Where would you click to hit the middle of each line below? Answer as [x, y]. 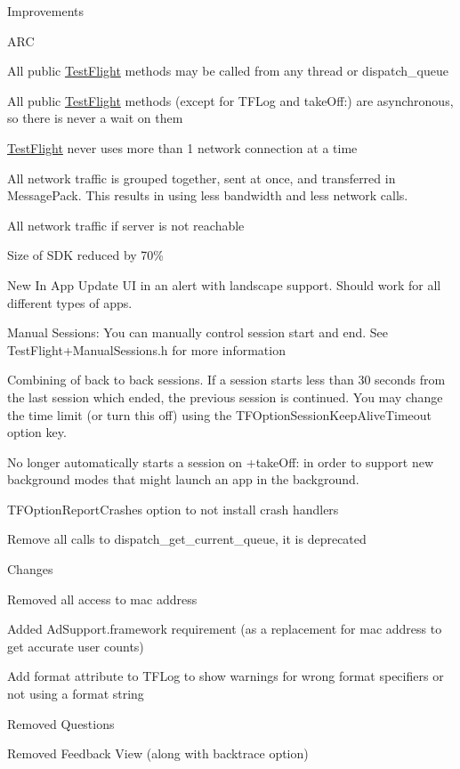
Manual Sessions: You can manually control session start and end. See [198, 332]
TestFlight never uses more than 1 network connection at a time [182, 147]
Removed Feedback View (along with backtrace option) [158, 753]
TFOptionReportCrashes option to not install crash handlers [173, 509]
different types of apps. [70, 302]
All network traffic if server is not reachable [126, 225]
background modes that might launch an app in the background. [183, 479]
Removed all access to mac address [102, 599]
